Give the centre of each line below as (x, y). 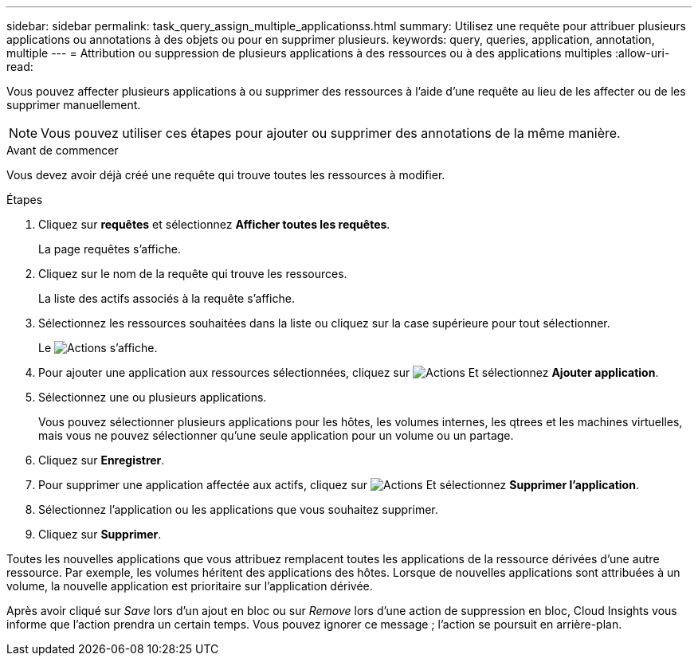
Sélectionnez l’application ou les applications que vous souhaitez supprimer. (238, 509)
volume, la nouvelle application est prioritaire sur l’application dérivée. (190, 586)
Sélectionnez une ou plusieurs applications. (153, 397)
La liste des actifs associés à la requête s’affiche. (167, 298)
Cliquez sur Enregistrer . (102, 460)
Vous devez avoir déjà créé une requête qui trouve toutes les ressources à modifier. (226, 175)
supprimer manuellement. (74, 105)
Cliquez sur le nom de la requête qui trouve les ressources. (193, 274)
